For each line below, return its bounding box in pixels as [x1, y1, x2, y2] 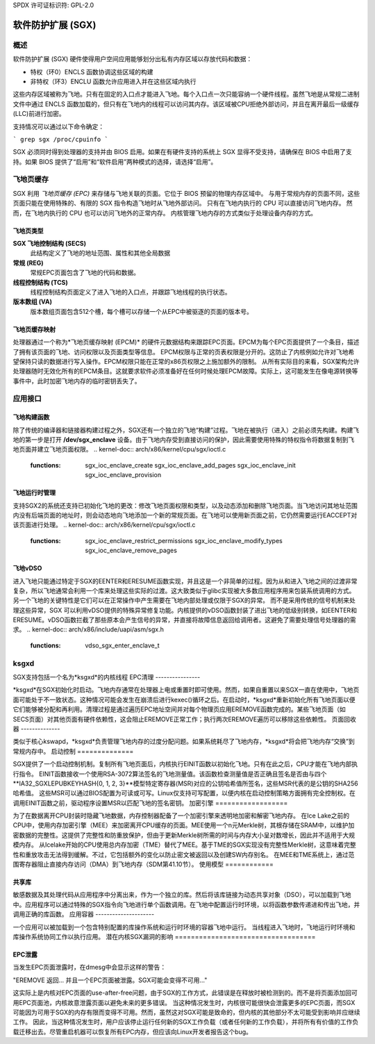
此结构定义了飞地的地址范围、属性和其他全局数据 [30, 249, 170, 257]
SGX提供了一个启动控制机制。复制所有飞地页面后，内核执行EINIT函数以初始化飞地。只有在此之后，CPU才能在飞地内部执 [12, 760, 358, 768]
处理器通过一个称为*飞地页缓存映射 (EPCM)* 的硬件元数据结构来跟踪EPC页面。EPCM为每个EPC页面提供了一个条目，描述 [12, 338, 360, 347]
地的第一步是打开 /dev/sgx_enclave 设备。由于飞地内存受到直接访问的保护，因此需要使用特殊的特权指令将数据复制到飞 [12, 436, 355, 444]
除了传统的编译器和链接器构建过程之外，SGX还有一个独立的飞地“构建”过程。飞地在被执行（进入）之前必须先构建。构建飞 [12, 426, 360, 434]
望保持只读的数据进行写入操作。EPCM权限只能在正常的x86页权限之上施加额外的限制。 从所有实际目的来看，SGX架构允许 [12, 357, 360, 365]
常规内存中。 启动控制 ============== [12, 747, 134, 755]
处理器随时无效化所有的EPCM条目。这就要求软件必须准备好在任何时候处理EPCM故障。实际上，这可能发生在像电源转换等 [12, 367, 358, 375]
